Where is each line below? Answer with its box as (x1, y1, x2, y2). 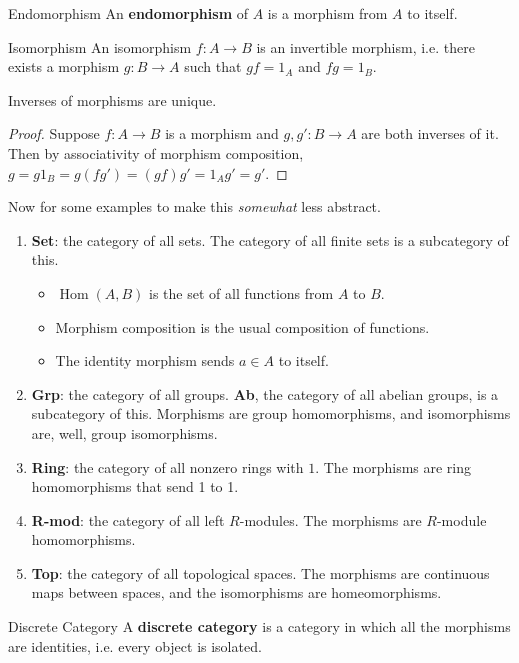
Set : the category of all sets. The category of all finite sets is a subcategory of (31, 229, 509, 250)
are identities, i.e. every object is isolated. (8, 635, 262, 656)
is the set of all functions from (149, 282, 334, 303)
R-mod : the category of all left (31, 509, 225, 530)
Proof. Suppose (8, 123, 100, 144)
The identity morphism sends (55, 350, 235, 371)
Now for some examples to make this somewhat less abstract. (8, 196, 381, 217)
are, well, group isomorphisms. (31, 422, 218, 443)
